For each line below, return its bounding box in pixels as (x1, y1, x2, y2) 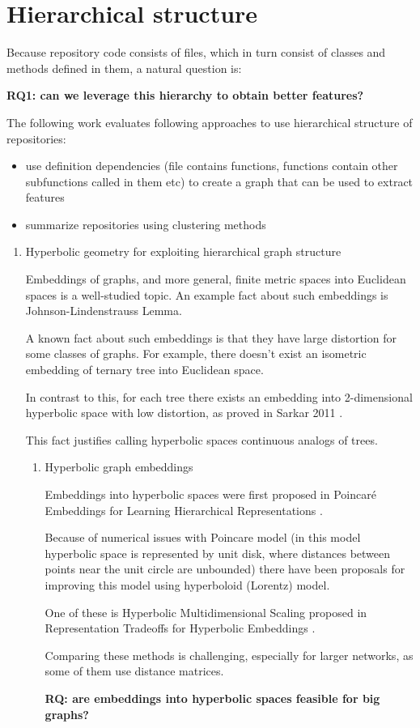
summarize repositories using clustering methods (25, 215, 266, 232)
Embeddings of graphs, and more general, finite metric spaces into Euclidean (25, 270, 406, 287)
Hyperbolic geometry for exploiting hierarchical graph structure (25, 243, 342, 260)
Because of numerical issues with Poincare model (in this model (45, 529, 361, 546)
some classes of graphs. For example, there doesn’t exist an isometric (25, 345, 367, 362)
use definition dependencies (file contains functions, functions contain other (25, 157, 398, 174)
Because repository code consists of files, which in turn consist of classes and (6, 44, 386, 61)
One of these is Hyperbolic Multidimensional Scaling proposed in (45, 603, 367, 620)
